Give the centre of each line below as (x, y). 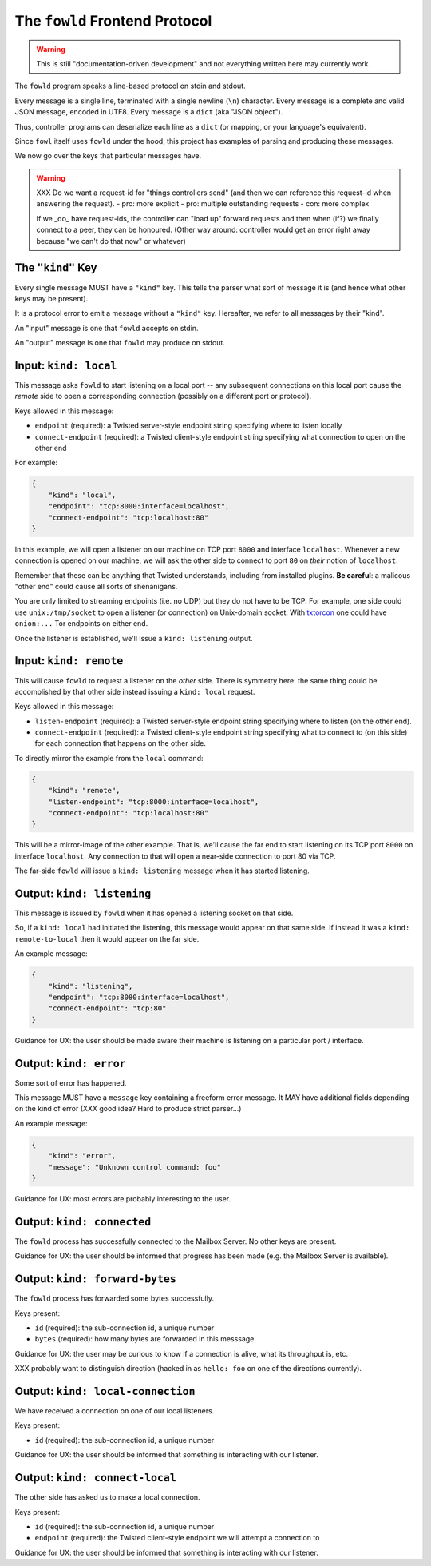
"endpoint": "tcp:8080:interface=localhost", (139, 998)
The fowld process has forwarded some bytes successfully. (115, 1298)
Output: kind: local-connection (105, 1391)
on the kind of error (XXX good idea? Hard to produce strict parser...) (128, 1109)
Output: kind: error (71, 1063)
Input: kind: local (66, 365)
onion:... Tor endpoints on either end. (81, 624)
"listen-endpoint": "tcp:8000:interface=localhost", (154, 802)
